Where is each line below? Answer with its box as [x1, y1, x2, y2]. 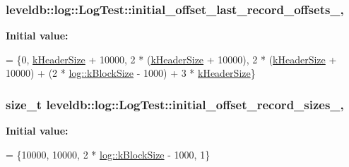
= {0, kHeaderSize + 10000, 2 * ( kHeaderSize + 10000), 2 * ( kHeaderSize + [6, 51, 337, 66]
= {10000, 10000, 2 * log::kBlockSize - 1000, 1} [6, 147, 211, 161]
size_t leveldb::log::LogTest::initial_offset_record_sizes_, [6, 95, 344, 113]
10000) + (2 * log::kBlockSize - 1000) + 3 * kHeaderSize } [6, 66, 256, 80]
